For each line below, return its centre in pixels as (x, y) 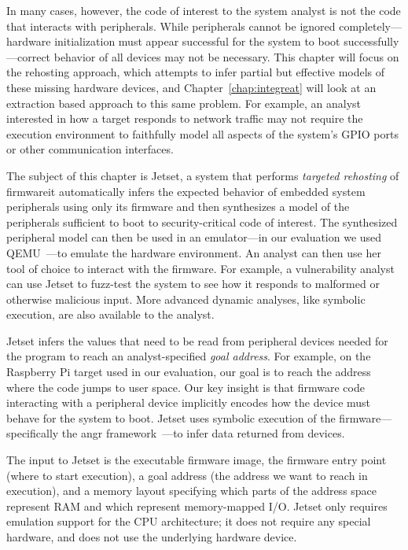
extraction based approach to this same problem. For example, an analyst (184, 103)
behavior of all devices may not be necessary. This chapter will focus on (226, 56)
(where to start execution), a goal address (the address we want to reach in (187, 475)
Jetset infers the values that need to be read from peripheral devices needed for (197, 340)
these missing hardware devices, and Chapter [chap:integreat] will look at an (191, 87)
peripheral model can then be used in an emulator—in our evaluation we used (194, 237)
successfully (371, 41)
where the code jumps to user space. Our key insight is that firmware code (186, 387)
